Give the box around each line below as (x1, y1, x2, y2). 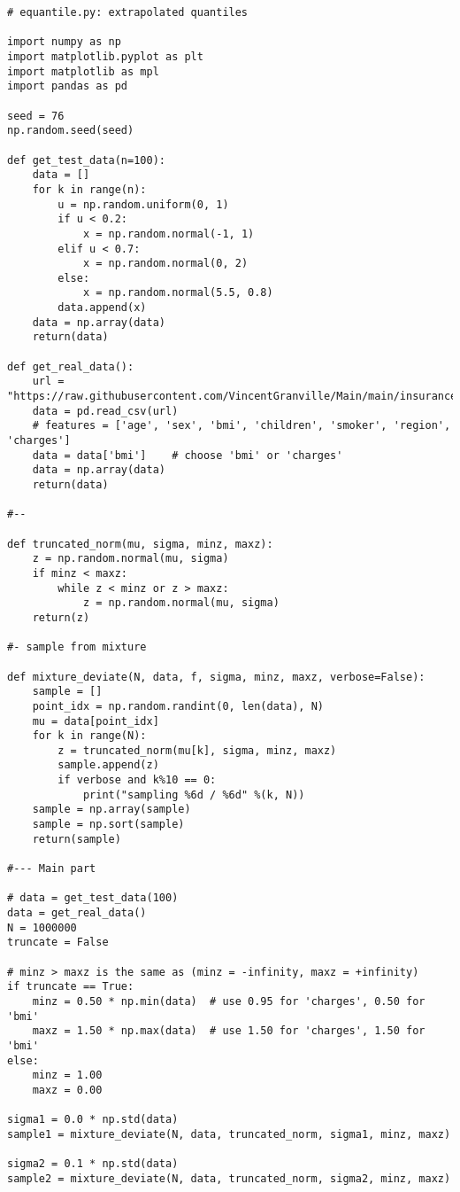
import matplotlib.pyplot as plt (7, 50, 203, 63)
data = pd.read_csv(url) (32, 404, 179, 417)
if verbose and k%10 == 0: (57, 774, 217, 787)
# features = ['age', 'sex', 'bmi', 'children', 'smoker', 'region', (32, 419, 451, 432)
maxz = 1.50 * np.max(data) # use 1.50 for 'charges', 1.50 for (32, 1024, 425, 1038)
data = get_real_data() (7, 907, 147, 920)
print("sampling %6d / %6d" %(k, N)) (82, 788, 305, 801)
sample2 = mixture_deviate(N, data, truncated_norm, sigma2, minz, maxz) (7, 1172, 451, 1185)
